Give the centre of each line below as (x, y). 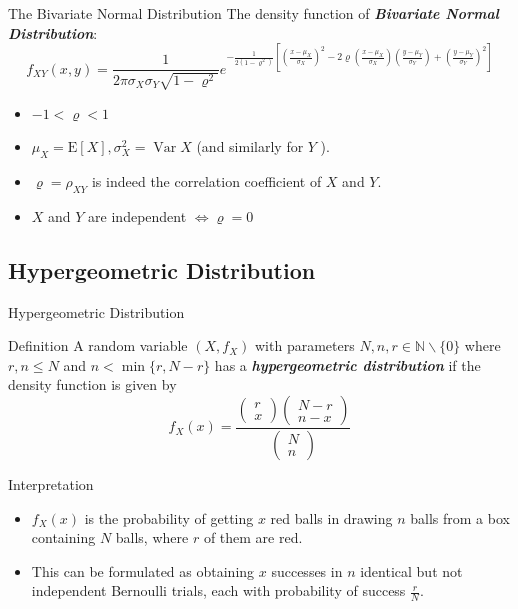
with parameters (304, 345)
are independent (137, 215)
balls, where (152, 537)
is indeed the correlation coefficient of (206, 181)
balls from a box (460, 517)
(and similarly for (250, 146)
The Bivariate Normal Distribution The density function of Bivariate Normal (253, 13)
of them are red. (253, 537)
